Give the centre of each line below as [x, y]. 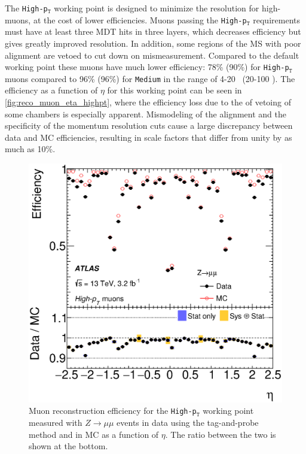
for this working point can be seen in [175, 90]
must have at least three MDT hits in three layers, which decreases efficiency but [153, 31]
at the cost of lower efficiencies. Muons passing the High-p [140, 19]
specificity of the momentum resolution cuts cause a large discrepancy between [149, 125]
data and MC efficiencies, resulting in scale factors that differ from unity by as [149, 137]
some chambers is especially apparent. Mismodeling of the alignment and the [146, 113]
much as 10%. [30, 149]
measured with [56, 422]
